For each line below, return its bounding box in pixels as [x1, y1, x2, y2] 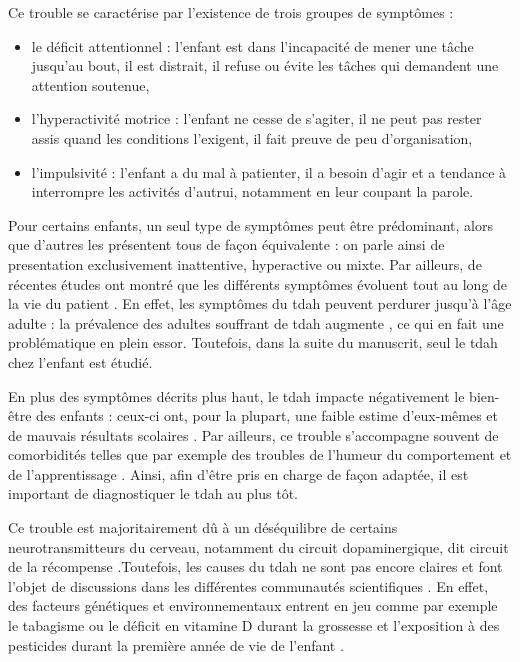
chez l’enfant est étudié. [8, 351, 153, 372]
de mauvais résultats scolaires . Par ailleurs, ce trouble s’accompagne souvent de [8, 424, 499, 445]
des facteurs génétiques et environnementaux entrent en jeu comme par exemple [8, 595, 498, 616]
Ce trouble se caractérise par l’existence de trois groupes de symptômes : [8, 2, 454, 22]
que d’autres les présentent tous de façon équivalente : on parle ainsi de [8, 234, 445, 255]
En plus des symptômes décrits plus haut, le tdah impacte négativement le [8, 385, 465, 406]
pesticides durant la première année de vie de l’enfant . [8, 634, 344, 655]
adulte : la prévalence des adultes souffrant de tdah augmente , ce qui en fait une [8, 312, 504, 333]
